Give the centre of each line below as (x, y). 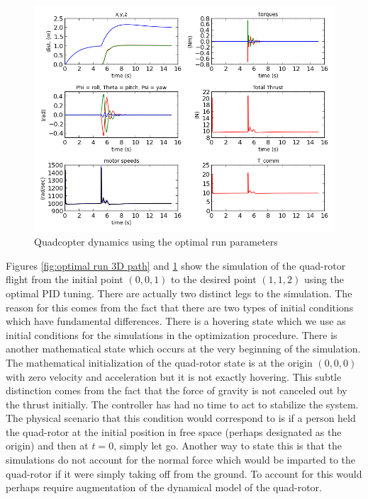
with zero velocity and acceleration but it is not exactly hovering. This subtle (174, 376)
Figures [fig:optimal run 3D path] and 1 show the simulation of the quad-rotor (176, 265)
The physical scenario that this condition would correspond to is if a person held (181, 418)
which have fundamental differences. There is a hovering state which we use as (176, 321)
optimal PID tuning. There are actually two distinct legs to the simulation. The (179, 293)
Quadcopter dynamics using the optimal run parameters (156, 242)
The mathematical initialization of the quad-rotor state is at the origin (159, 362)
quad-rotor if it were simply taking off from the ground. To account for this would (184, 473)
